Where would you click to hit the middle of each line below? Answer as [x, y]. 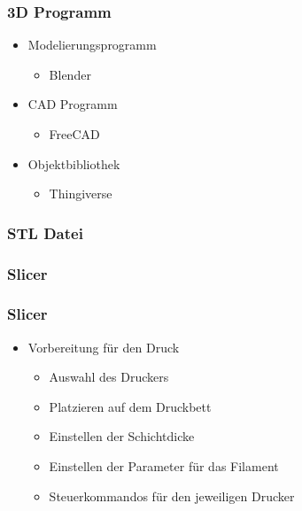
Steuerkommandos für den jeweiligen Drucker [172, 496]
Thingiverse [81, 194]
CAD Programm [73, 104]
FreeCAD [74, 134]
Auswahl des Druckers [109, 377]
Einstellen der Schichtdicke [122, 436]
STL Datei [45, 232]
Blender [70, 74]
